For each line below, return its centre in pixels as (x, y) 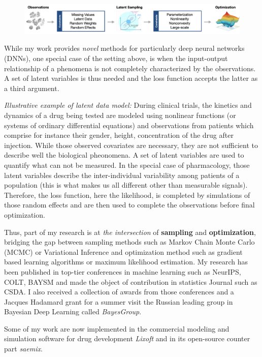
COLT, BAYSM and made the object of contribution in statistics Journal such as (131, 281)
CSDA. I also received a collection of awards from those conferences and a (119, 292)
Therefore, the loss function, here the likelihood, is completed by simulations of (127, 195)
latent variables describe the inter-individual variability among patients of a (122, 175)
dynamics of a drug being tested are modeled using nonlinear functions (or (120, 115)
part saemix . (23, 349)
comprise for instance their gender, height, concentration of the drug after (119, 135)
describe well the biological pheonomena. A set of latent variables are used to (124, 155)
